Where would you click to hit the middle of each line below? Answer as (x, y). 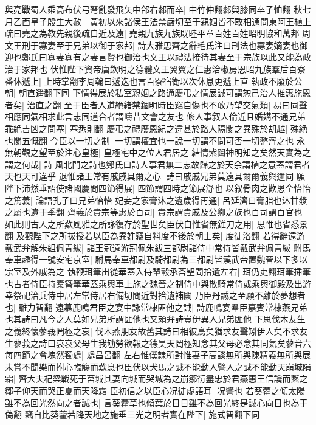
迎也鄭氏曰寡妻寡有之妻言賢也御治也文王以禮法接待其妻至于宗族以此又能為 (154, 57)
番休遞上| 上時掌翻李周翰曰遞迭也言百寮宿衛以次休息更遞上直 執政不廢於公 (154, 81)
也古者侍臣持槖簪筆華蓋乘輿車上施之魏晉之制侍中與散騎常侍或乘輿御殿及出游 (158, 283)
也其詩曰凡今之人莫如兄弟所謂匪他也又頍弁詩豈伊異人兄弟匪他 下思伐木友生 (155, 319)
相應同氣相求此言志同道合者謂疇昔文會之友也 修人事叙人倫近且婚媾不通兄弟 (155, 116)
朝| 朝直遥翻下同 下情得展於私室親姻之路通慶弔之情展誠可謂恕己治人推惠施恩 (158, 93)
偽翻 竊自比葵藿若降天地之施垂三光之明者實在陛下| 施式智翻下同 (132, 414)
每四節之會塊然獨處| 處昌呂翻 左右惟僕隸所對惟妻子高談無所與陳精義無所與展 (158, 355)
